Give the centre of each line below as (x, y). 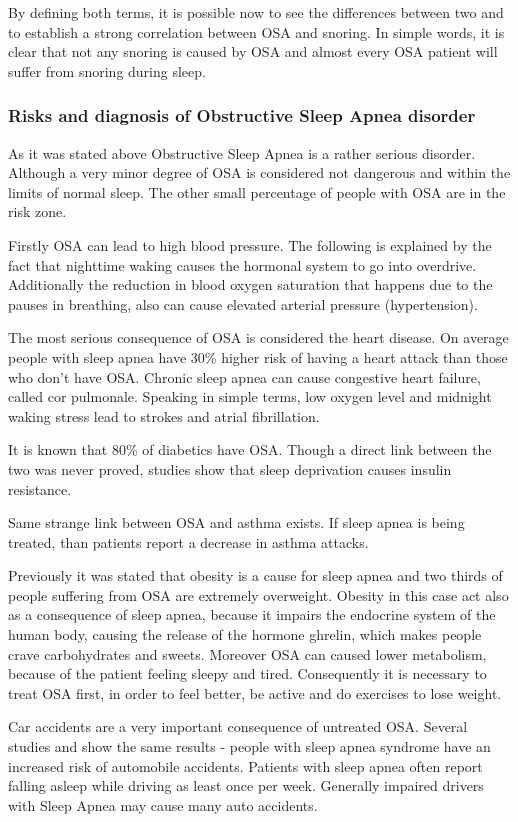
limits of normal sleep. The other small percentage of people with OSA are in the (257, 191)
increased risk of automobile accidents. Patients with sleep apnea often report (245, 765)
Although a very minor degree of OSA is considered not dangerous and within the (259, 172)
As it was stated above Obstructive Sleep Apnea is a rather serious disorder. (242, 152)
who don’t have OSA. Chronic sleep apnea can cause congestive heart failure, (244, 376)
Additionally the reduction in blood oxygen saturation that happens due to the (250, 284)
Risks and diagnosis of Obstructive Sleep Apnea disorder (242, 115)
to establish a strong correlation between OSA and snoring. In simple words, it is (256, 31)
